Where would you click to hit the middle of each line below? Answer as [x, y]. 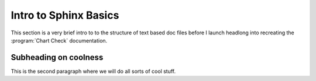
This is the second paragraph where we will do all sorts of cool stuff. [93, 71]
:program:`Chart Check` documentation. [59, 40]
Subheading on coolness [57, 57]
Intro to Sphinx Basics [65, 15]
